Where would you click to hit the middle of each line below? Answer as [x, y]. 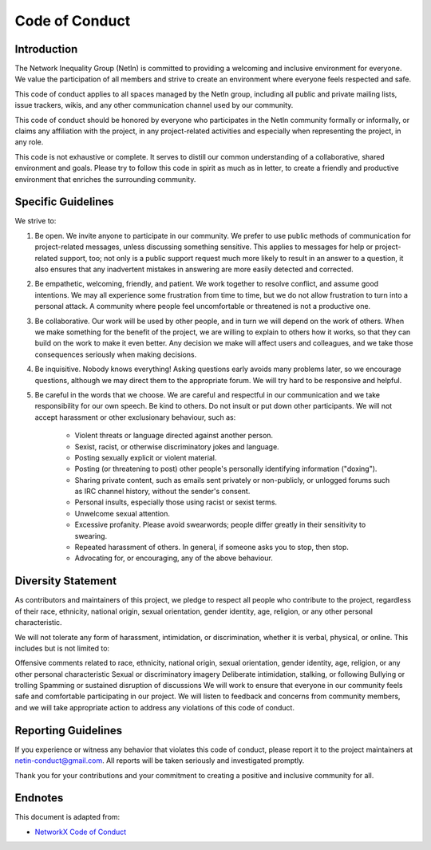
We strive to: [36, 221]
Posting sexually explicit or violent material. [146, 457]
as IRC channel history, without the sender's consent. [162, 492]
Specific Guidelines [65, 202]
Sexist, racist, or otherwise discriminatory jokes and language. [177, 446]
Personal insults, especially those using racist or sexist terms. [176, 502]
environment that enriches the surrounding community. [105, 179]
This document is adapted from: [67, 817]
